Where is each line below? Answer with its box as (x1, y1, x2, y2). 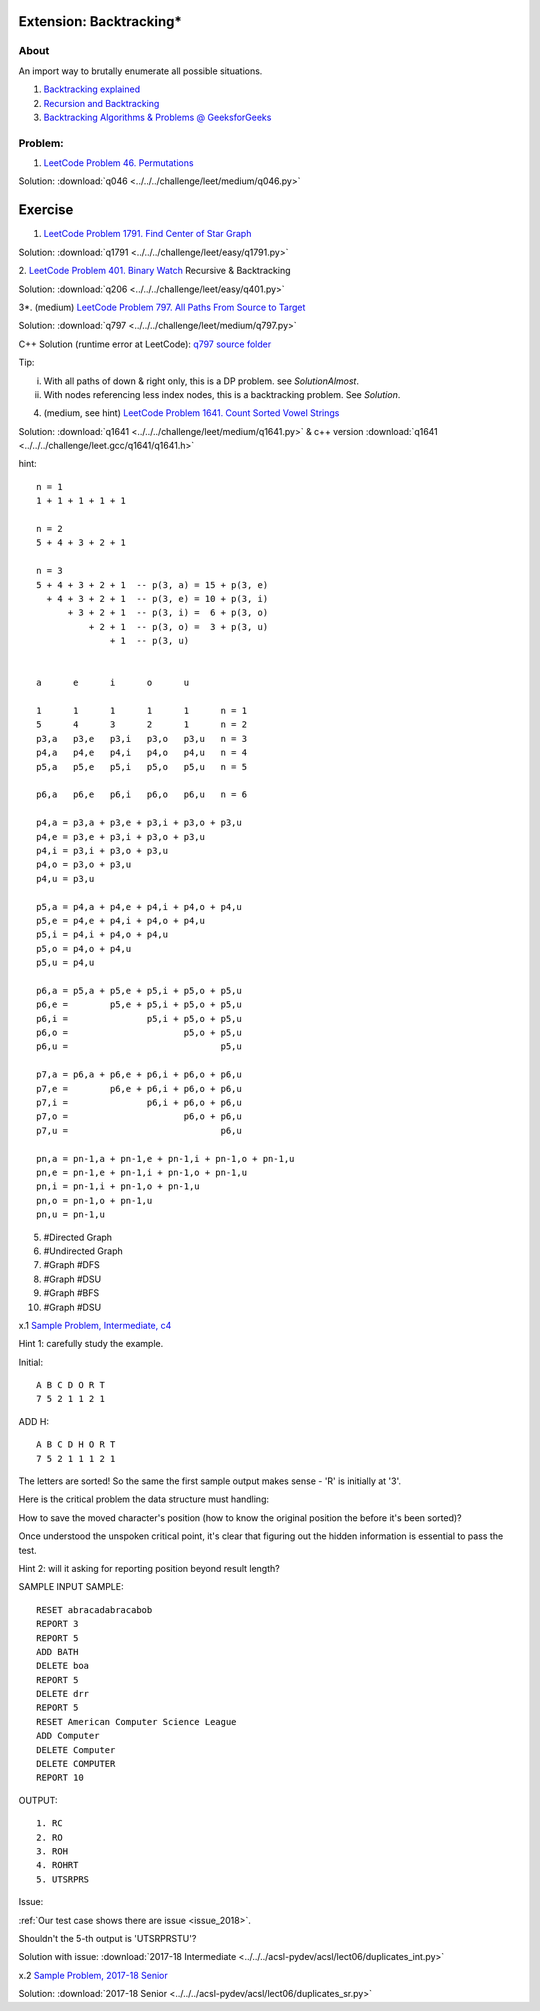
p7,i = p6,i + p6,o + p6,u (36, 1097, 242, 1109)
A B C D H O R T (36, 1439, 116, 1450)
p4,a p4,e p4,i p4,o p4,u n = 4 (36, 747, 248, 759)
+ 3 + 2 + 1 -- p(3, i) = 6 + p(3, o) (67, 607, 269, 619)
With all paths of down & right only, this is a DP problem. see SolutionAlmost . (43, 375, 360, 387)
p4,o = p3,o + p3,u (36, 859, 132, 870)
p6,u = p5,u (36, 1041, 242, 1052)
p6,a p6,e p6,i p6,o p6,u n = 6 (36, 789, 248, 800)
